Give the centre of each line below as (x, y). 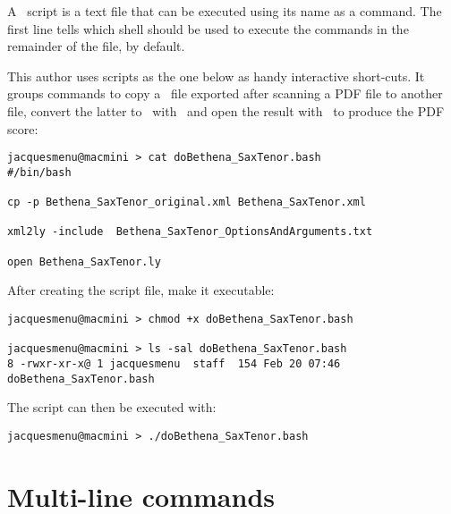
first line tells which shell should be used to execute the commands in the (208, 28)
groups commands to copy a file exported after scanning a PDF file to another (225, 93)
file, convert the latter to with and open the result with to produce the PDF (226, 110)
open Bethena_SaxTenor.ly (84, 261)
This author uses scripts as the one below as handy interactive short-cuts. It (216, 76)
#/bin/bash (39, 172)
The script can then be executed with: (112, 407)
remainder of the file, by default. (96, 46)
